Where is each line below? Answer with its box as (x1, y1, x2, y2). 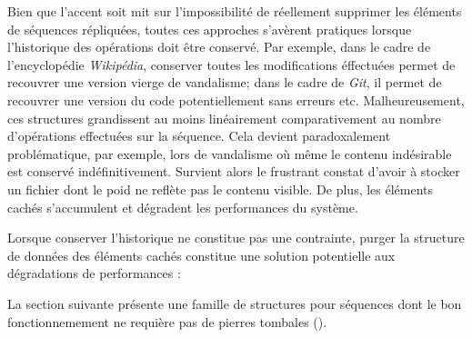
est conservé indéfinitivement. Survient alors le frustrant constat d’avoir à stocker (7, 162, 460, 181)
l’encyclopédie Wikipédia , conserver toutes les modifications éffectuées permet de (7, 55, 456, 74)
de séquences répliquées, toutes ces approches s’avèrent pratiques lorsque (7, 19, 412, 38)
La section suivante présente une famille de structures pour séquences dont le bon (7, 293, 462, 313)
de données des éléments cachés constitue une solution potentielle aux (7, 245, 396, 264)
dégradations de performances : (7, 263, 181, 283)
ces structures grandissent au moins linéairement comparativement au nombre (7, 108, 441, 127)
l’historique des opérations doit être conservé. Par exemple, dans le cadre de (7, 37, 431, 56)
